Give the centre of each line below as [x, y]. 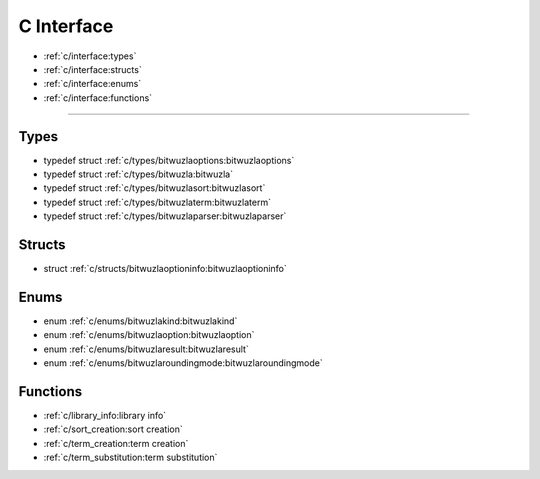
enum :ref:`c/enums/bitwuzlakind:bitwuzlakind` [140, 321]
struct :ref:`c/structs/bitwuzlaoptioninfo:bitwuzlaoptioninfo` [165, 269]
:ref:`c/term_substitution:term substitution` [130, 457]
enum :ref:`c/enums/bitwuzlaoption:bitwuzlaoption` [149, 335]
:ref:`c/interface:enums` [92, 84]
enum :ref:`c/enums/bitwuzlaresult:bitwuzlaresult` [146, 349]
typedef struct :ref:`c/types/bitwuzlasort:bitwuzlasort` [154, 188]
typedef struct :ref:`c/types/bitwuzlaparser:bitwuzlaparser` [165, 216]
